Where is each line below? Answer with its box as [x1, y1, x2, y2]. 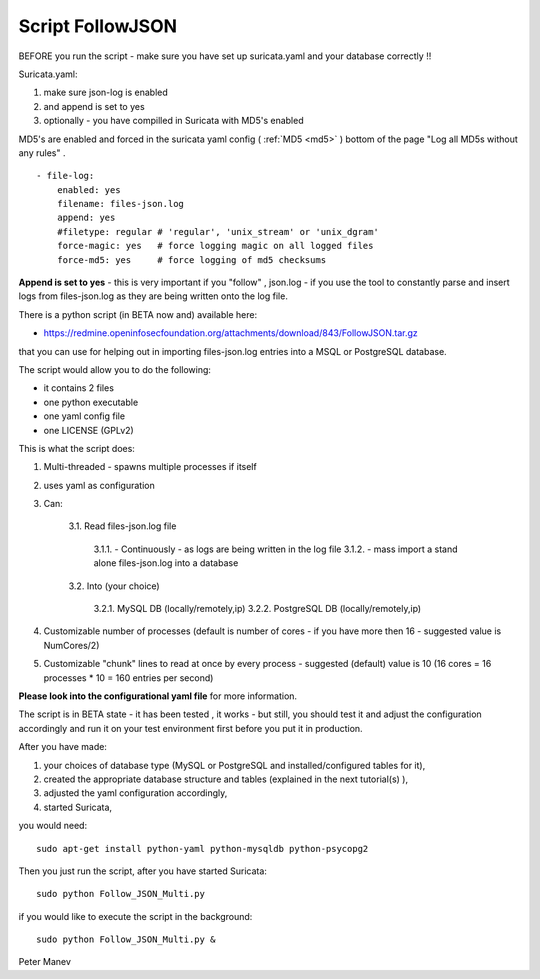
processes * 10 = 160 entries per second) [43, 671, 214, 684]
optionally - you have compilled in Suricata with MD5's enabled [43, 115, 304, 127]
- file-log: [36, 170, 95, 182]
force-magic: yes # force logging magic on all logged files [56, 240, 374, 252]
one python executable [43, 396, 139, 408]
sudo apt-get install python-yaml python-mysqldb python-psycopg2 [36, 843, 369, 854]
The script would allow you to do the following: [18, 363, 212, 375]
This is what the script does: [18, 442, 135, 454]
